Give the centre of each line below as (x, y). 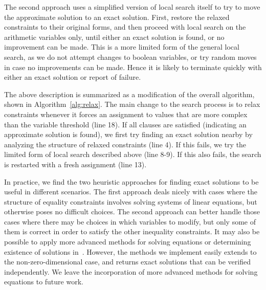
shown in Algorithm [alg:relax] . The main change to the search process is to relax (132, 104)
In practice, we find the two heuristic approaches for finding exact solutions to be (131, 181)
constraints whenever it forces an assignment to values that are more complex (126, 114)
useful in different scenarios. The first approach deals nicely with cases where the (131, 192)
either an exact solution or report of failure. (73, 77)
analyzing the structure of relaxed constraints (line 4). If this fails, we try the (125, 144)
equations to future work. (44, 282)
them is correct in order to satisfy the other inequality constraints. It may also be (132, 231)
